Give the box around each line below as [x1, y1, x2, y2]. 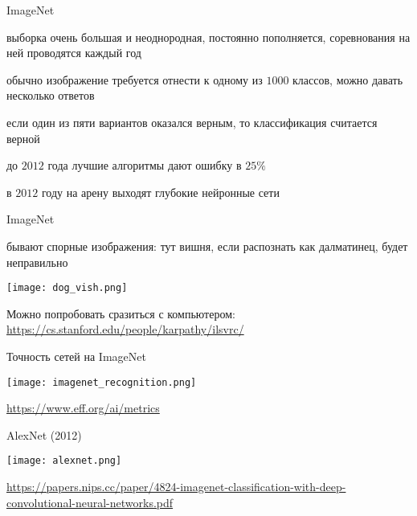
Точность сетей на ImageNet [6, 347, 146, 364]
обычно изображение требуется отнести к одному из [6, 71, 263, 88]
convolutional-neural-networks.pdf [6, 493, 174, 510]
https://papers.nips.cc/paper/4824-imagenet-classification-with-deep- [6, 478, 346, 495]
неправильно [6, 253, 68, 270]
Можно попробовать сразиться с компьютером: [6, 305, 235, 321]
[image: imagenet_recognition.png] [6, 376, 197, 388]
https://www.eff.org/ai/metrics [6, 399, 160, 416]
